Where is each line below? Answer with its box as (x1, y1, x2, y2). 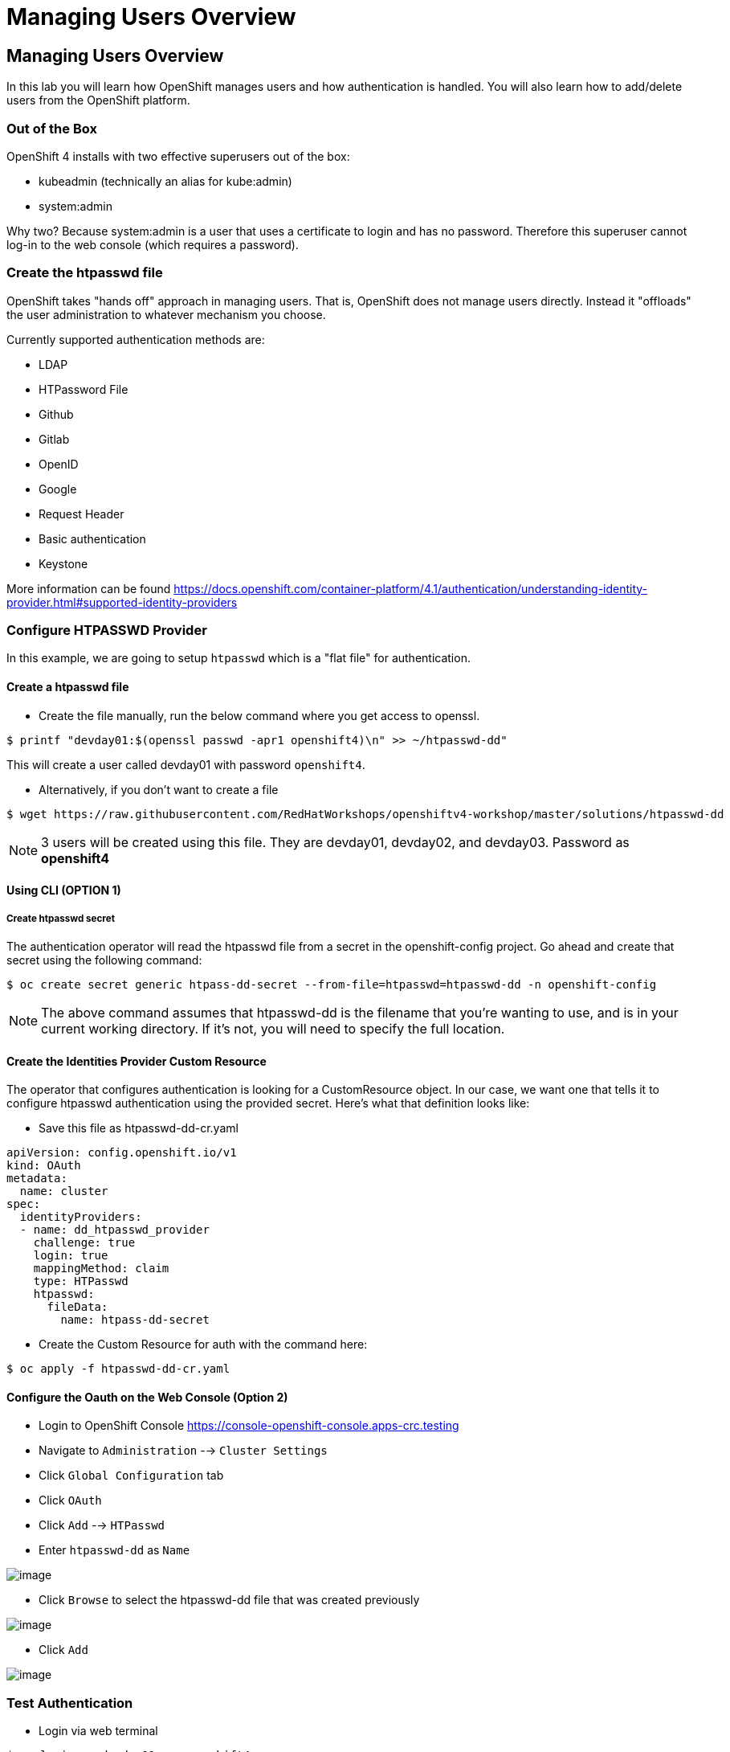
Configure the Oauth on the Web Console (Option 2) (6, 1390, 288, 1404)
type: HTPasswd (33, 1275, 128, 1288)
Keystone (39, 556, 88, 571)
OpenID (39, 456, 79, 471)
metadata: (6, 1172, 67, 1185)
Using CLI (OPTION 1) (6, 883, 121, 898)
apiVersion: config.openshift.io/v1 (6, 1146, 237, 1160)
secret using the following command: (6, 953, 202, 968)
